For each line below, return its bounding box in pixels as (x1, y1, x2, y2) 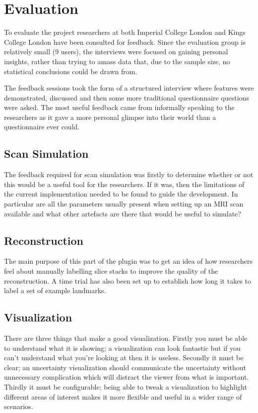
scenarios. (4, 401, 33, 412)
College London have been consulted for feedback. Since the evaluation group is (4, 36, 246, 47)
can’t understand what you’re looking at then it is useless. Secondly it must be (4, 352, 244, 363)
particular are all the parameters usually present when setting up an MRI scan (4, 199, 244, 209)
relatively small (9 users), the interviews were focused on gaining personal (4, 46, 228, 57)
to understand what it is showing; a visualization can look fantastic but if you (4, 342, 241, 353)
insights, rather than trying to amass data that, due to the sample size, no (4, 56, 230, 66)
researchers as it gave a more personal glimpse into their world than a (4, 111, 216, 122)
